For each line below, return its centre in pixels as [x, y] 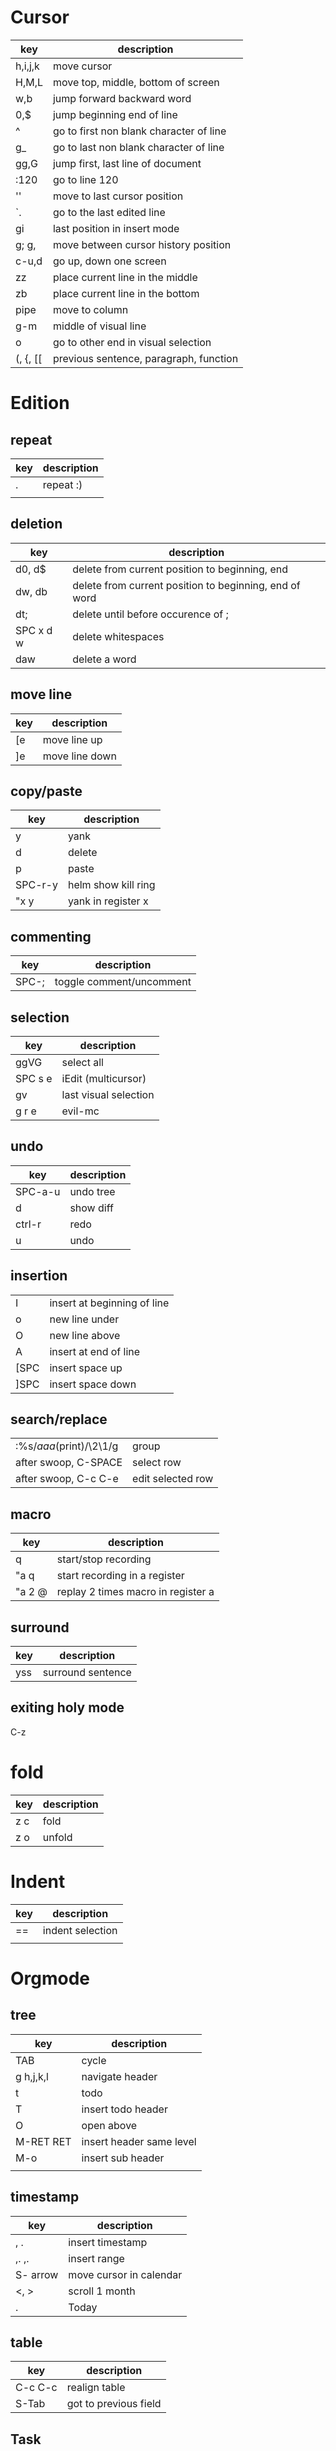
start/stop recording [104, 1559]
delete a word [104, 659]
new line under [84, 1319]
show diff [91, 1208]
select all [82, 1062]
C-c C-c [36, 2388]
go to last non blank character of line [138, 147]
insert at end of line [95, 1351]
